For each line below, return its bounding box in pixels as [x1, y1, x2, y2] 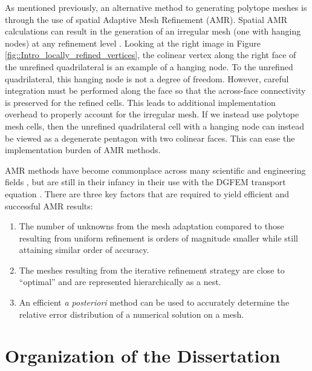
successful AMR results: [5, 199, 93, 212]
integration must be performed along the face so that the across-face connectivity [5, 84, 306, 97]
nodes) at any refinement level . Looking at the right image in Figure [5, 36, 261, 49]
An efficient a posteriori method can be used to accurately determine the [19, 296, 290, 309]
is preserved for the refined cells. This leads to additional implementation [5, 96, 276, 108]
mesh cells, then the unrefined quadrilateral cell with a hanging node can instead [5, 119, 305, 132]
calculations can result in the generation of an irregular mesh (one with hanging [5, 25, 301, 38]
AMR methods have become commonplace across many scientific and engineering [5, 163, 306, 176]
